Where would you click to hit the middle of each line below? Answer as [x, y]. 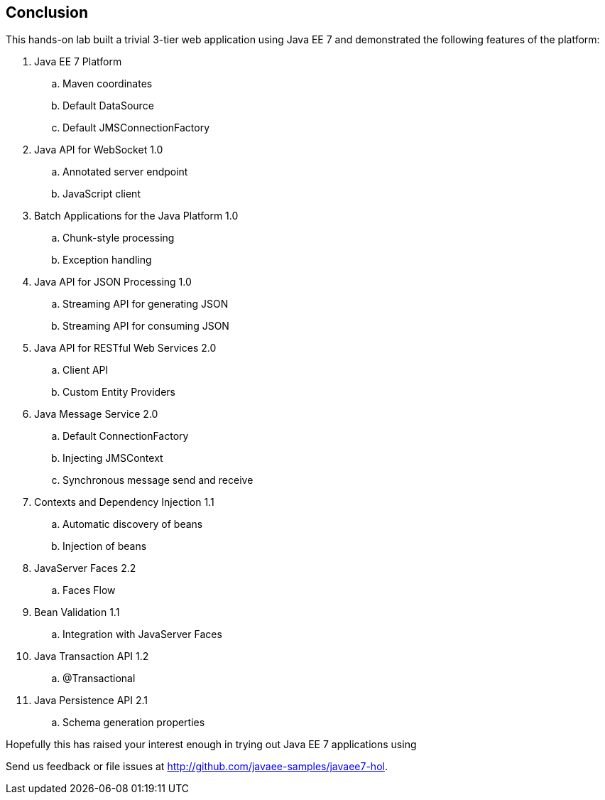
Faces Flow [89, 590]
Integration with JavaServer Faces [142, 634]
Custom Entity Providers [119, 392]
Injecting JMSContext [113, 458]
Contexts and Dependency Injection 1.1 [124, 502]
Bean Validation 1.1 [77, 612]
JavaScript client [102, 194]
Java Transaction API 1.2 [92, 656]
